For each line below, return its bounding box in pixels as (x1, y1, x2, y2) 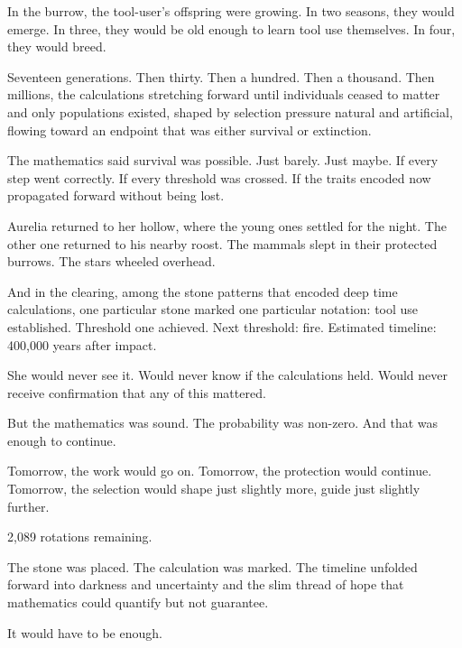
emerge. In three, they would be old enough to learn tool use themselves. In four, (7, 19, 456, 38)
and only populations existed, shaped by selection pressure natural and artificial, (7, 102, 453, 121)
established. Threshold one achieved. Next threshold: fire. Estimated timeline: (7, 317, 437, 336)
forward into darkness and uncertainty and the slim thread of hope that (7, 575, 404, 594)
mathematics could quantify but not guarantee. (7, 593, 269, 612)
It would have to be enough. (7, 623, 162, 642)
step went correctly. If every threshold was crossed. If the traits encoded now (7, 168, 431, 187)
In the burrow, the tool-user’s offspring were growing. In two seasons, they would (7, 2, 455, 20)
